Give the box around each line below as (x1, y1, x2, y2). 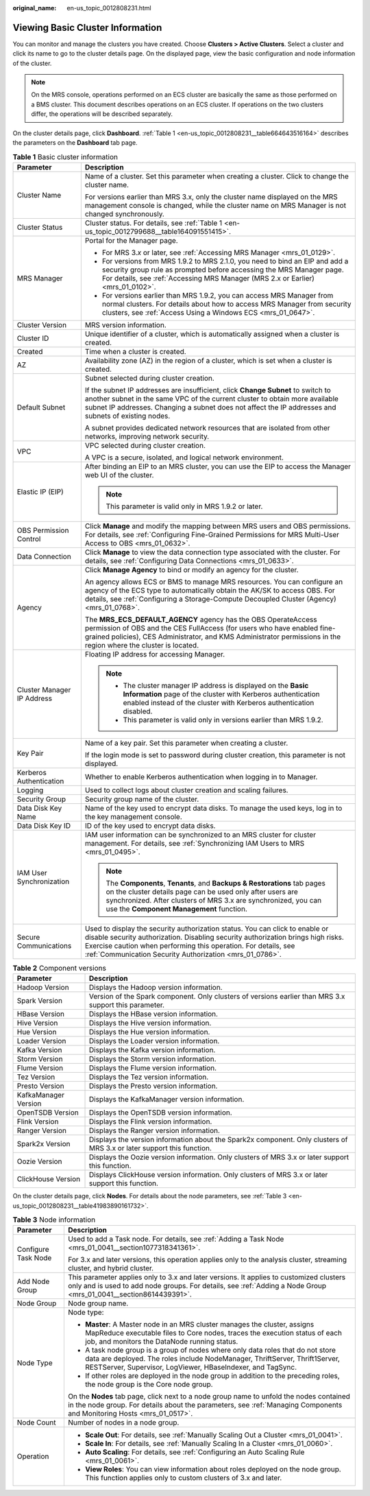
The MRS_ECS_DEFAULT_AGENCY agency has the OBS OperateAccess (84, 615, 318, 624)
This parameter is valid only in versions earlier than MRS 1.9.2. (123, 715, 323, 724)
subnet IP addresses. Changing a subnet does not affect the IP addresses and (84, 402, 336, 412)
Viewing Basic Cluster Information (12, 21, 162, 34)
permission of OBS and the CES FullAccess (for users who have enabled (84, 623, 319, 632)
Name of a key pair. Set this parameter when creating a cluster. (84, 738, 288, 748)
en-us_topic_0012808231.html (66, 4, 151, 12)
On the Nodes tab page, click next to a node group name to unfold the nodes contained (67, 1392, 351, 1401)
